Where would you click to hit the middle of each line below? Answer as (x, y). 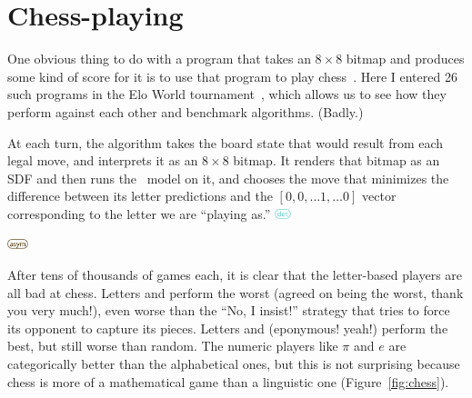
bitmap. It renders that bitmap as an (336, 160)
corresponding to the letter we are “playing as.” (139, 213)
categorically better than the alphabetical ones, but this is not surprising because (234, 364)
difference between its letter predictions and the (140, 196)
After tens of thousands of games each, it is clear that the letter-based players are (235, 275)
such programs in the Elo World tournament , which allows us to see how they (227, 94)
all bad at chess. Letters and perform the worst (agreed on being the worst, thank (236, 292)
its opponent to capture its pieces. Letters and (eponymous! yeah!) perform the (228, 328)
